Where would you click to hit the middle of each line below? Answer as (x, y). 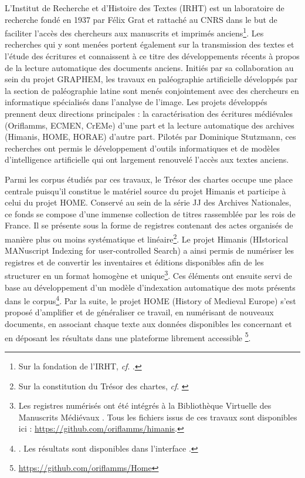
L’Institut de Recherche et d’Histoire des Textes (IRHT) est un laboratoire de (145, 8)
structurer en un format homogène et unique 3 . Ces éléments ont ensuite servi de (148, 275)
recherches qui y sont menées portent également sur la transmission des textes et (150, 44)
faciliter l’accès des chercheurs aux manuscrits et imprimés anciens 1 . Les (134, 32)
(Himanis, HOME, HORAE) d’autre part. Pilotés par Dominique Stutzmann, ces (150, 137)
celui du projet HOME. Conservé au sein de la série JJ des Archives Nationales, (148, 202)
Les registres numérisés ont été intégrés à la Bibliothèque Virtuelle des (145, 405)
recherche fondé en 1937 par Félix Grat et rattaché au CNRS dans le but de (141, 19)
